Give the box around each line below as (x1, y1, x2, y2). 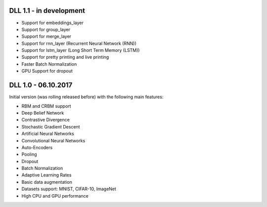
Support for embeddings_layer (21, 20, 84, 26)
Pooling (21, 151, 37, 158)
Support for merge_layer (21, 34, 72, 40)
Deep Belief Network (21, 110, 64, 116)
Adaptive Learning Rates (21, 172, 72, 178)
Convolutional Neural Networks (21, 137, 86, 143)
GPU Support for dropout (21, 68, 73, 74)
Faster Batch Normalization (21, 61, 77, 67)
